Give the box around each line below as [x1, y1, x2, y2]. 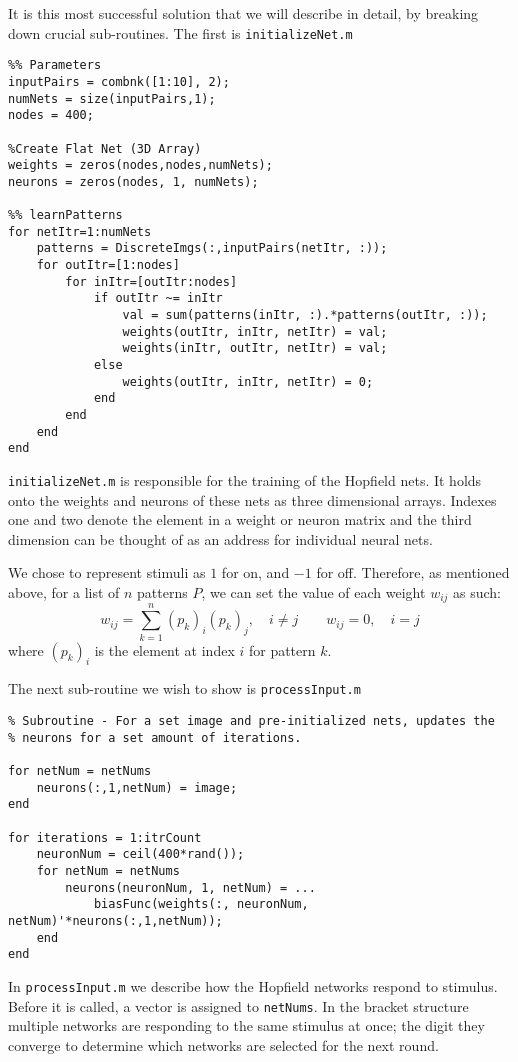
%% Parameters [8, 58, 102, 73]
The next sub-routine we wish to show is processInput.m [8, 678, 361, 699]
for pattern [248, 639, 316, 660]
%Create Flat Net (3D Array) [8, 141, 202, 156]
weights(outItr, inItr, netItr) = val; [122, 324, 388, 339]
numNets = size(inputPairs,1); [8, 91, 216, 106]
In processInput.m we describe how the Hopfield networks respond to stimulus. [8, 975, 498, 996]
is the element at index [94, 639, 235, 660]
